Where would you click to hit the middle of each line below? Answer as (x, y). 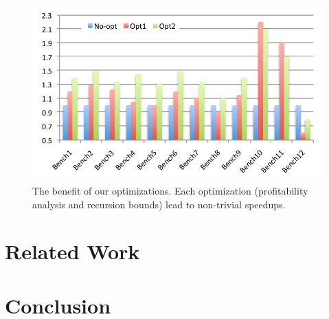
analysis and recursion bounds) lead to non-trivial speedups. (159, 204)
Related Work (72, 251)
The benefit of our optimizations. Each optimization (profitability (170, 191)
